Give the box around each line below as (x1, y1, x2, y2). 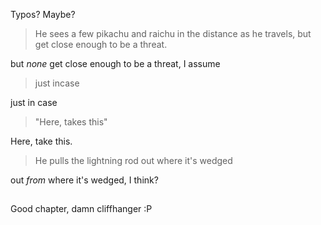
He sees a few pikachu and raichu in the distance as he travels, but (34, 28, 312, 39)
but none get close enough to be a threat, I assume (10, 58, 221, 69)
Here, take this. (10, 135, 73, 147)
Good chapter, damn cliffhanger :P (10, 203, 153, 215)
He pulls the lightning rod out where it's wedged (34, 155, 233, 166)
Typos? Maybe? (10, 9, 76, 20)
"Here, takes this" (34, 116, 108, 128)
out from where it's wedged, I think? (10, 174, 159, 186)
